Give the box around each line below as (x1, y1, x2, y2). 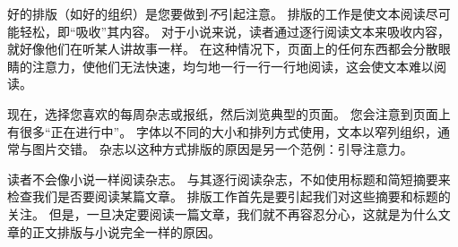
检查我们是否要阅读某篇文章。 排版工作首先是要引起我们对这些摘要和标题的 (7, 187, 451, 206)
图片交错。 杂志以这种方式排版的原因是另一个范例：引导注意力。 (31, 140, 413, 158)
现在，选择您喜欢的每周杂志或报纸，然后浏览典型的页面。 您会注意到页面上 (7, 104, 451, 123)
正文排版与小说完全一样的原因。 (31, 222, 220, 241)
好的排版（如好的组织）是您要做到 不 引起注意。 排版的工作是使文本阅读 (7, 4, 426, 22)
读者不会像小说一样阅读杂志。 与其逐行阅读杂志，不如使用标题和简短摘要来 (7, 169, 451, 188)
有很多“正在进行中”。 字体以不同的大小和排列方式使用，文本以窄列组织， (7, 122, 437, 141)
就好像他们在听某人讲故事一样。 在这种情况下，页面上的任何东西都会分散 (7, 39, 438, 58)
